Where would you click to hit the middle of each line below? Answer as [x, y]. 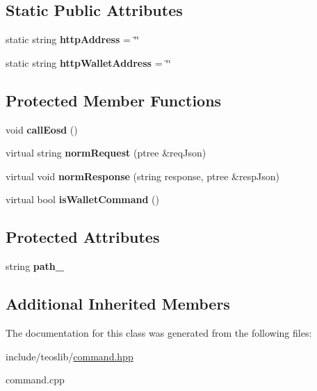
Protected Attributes [83, 237]
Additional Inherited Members [118, 304]
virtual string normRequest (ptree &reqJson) [106, 153]
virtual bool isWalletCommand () [82, 199]
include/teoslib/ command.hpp [70, 356]
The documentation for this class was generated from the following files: [159, 332]
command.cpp [35, 380]
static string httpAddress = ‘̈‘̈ [73, 39]
